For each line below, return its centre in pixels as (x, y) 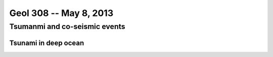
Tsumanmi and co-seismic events (67, 26)
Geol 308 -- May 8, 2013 (61, 13)
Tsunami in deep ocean (47, 43)
